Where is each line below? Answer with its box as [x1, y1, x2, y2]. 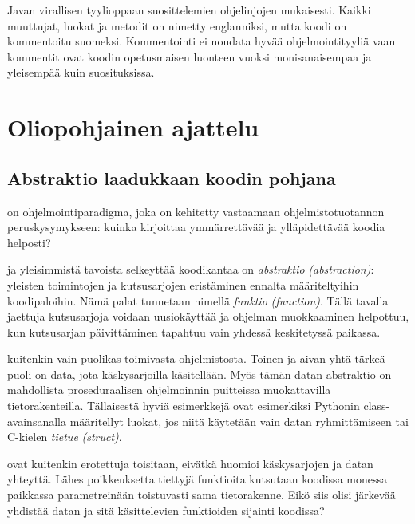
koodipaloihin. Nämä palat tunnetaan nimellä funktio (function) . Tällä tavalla [7, 292, 389, 309]
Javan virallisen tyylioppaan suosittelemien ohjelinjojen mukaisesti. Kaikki [7, 2, 371, 18]
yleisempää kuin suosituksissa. [7, 64, 155, 81]
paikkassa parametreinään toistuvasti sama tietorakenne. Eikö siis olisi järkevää [7, 487, 396, 503]
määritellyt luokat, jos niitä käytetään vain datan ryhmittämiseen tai [69, 412, 409, 429]
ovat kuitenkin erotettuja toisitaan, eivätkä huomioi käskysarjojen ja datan [7, 455, 373, 471]
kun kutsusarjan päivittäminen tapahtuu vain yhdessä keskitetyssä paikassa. [7, 323, 381, 340]
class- [363, 397, 390, 414]
